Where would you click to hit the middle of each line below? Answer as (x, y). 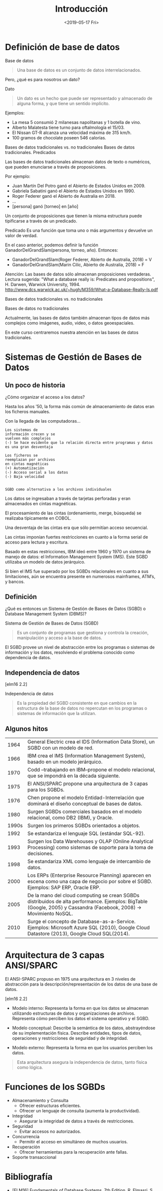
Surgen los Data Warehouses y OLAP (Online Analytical (90, 841)
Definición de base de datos (63, 47)
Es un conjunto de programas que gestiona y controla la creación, (83, 632)
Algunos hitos (27, 729)
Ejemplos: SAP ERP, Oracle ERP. (64, 887)
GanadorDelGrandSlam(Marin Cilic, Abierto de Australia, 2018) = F (78, 264)
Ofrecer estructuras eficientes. (50, 1106)
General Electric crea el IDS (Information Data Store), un (91, 742)
